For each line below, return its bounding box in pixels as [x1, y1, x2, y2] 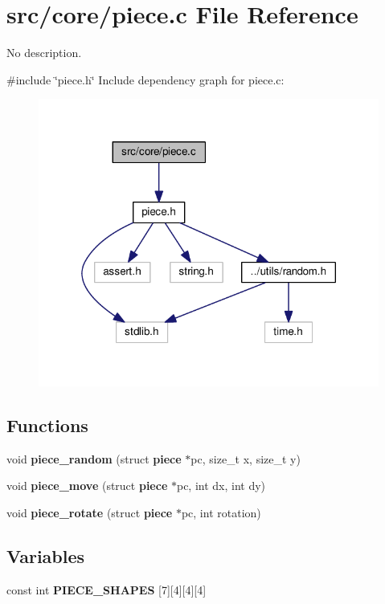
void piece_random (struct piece [6, 450, 182, 467]
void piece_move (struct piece [6, 477, 168, 494]
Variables [6, 543, 85, 568]
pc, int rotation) [181, 504, 261, 520]
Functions [6, 412, 88, 437]
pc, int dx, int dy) [176, 477, 266, 494]
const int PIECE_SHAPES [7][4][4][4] [6, 581, 207, 598]
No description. [6, 44, 82, 61]
